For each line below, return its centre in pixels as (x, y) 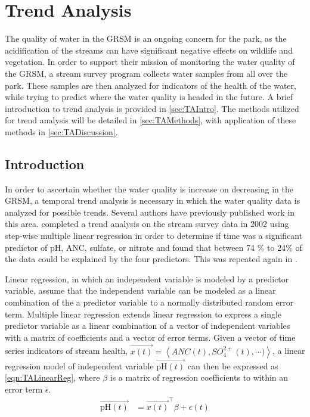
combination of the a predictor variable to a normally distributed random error (149, 302)
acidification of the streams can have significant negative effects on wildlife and (149, 50)
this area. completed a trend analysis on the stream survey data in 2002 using (147, 224)
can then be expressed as (233, 365)
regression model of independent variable (79, 365)
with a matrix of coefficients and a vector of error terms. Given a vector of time (150, 337)
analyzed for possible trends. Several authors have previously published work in (150, 212)
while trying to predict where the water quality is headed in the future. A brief (149, 97)
